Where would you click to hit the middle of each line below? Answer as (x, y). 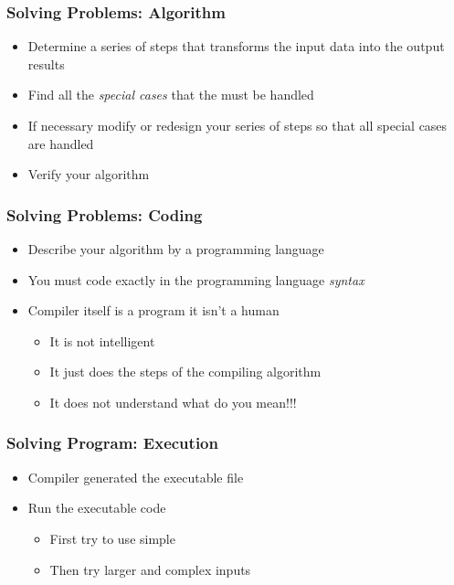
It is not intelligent (102, 340)
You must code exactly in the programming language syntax (196, 279)
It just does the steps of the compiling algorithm (185, 372)
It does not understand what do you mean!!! (173, 402)
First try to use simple (112, 538)
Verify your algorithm (89, 174)
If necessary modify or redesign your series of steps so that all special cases (238, 125)
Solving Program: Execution (112, 443)
